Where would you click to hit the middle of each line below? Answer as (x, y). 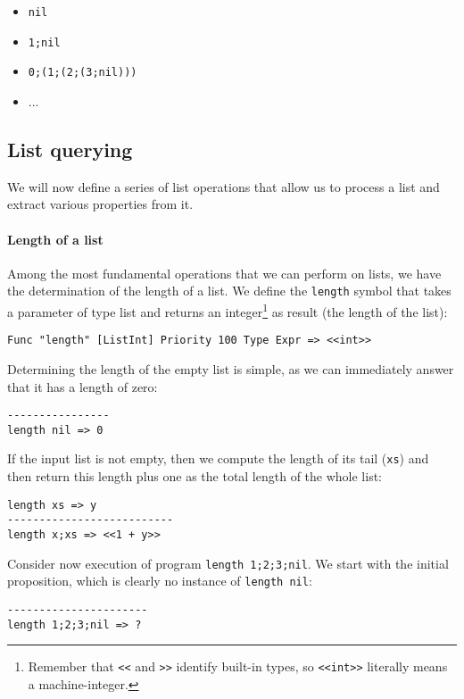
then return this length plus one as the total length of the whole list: (195, 476)
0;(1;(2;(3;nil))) (83, 73)
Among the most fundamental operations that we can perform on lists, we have (224, 273)
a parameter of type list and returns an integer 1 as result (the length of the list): (228, 310)
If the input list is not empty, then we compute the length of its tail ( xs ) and (218, 458)
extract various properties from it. (100, 204)
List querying (70, 149)
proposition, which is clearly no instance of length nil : (160, 581)
